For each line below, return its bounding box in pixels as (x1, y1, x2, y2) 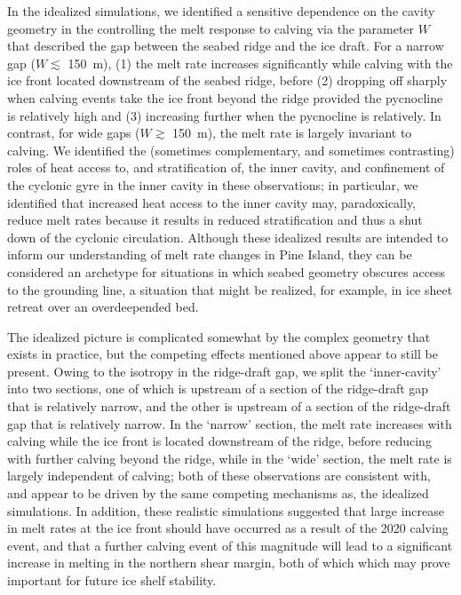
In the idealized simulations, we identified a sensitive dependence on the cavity (7, 2, 435, 20)
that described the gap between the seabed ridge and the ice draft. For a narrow (7, 36, 444, 55)
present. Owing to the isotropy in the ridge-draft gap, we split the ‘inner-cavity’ (7, 361, 441, 380)
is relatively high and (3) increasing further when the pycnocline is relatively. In (7, 106, 441, 124)
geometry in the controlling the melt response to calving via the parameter (7, 19, 415, 37)
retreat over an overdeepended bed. (7, 297, 199, 316)
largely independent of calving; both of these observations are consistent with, (7, 466, 431, 485)
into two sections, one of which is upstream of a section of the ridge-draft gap (7, 379, 429, 398)
